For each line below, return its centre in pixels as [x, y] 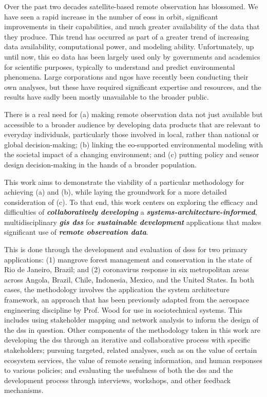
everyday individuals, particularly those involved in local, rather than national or [132, 134]
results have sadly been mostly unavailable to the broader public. [107, 97]
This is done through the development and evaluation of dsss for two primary [126, 249]
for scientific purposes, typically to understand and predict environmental [120, 67]
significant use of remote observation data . [76, 232]
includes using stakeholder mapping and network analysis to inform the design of [131, 320]
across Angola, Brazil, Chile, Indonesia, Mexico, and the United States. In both [129, 279]
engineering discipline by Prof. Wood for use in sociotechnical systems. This [123, 309]
